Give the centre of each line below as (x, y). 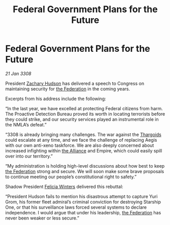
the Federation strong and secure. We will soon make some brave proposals (85, 171)
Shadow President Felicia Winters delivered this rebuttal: (64, 186)
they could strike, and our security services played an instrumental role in (82, 119)
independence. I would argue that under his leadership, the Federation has (83, 212)
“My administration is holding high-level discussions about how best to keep (85, 166)
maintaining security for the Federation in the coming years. (68, 89)
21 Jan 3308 (18, 73)
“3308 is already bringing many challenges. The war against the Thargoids (83, 134)
